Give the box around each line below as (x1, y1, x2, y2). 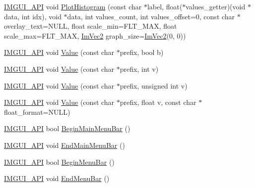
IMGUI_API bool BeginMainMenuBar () (4, 123, 130, 134)
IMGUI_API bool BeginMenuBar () (4, 156, 115, 167)
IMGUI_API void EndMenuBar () (4, 173, 110, 184)
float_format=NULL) (4, 106, 70, 117)
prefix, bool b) (120, 47, 164, 57)
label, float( (147, 1, 183, 11)
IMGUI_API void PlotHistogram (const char (4, 1, 142, 11)
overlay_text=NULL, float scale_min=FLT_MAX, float (4, 21, 177, 31)
